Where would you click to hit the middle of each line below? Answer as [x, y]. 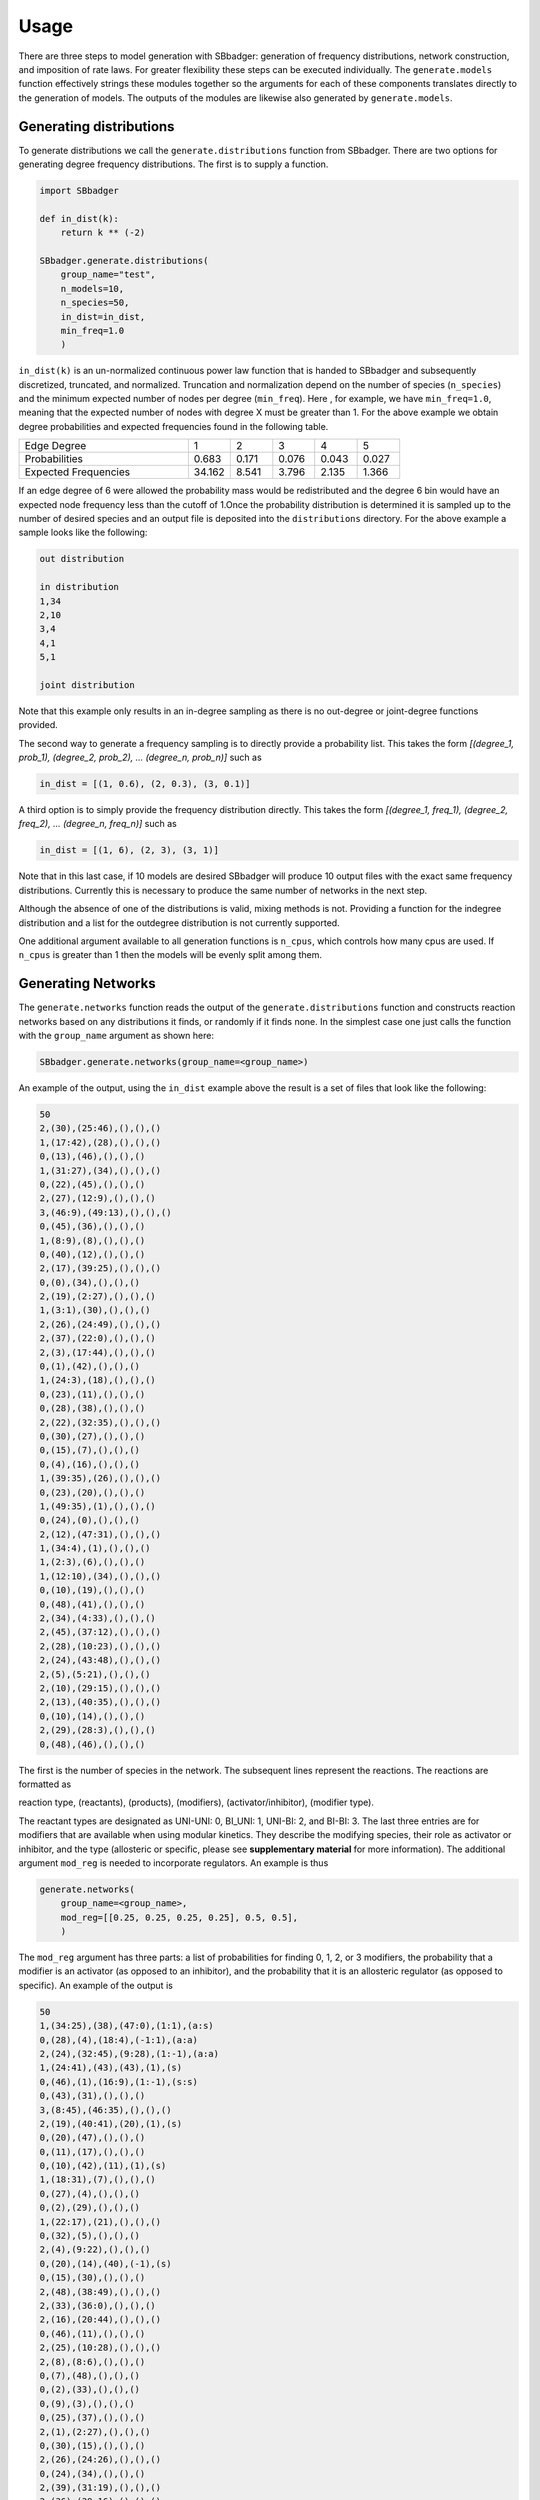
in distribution [79, 587]
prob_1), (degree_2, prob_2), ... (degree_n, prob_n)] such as [140, 757]
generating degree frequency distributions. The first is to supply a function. [173, 164]
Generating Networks [87, 983]
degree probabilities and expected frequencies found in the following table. [173, 426]
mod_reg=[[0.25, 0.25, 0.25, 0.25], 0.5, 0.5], [179, 1917]
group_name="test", [108, 274]
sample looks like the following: [83, 532]
